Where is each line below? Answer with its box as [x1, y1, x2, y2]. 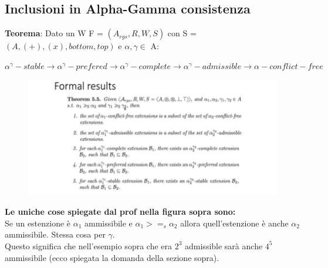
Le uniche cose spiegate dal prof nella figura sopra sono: [5, 205, 236, 218]
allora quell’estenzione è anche [180, 217, 289, 229]
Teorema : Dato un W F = [5, 27, 103, 39]
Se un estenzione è [5, 217, 71, 229]
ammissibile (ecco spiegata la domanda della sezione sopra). [5, 251, 219, 263]
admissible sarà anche [185, 239, 263, 252]
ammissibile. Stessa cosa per [5, 228, 106, 240]
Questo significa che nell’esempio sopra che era [5, 239, 173, 252]
